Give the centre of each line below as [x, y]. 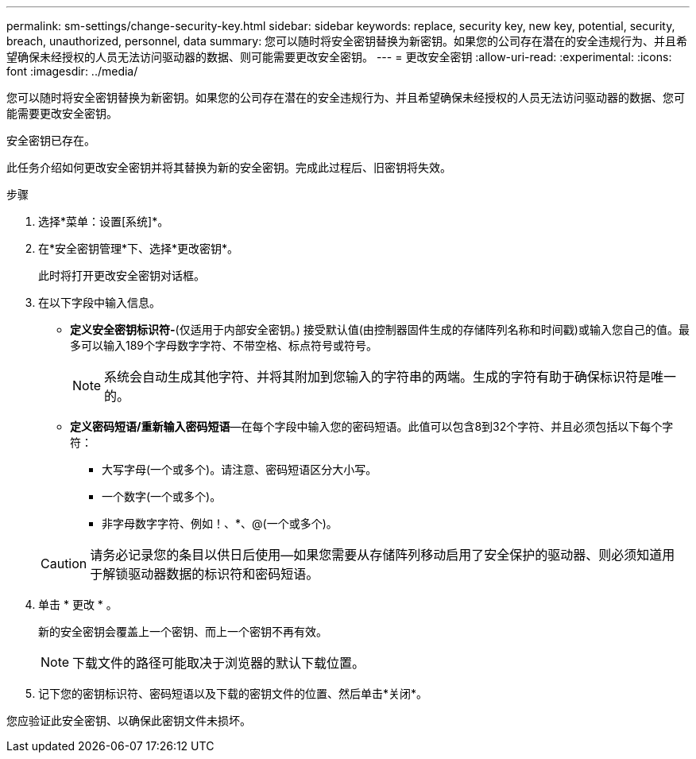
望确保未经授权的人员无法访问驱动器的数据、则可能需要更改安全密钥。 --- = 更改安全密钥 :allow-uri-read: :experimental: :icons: [339, 57]
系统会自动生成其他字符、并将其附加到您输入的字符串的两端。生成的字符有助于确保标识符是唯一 [391, 377]
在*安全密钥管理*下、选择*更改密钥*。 [139, 248]
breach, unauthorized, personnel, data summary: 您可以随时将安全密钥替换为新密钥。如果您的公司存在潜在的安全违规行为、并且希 [347, 41]
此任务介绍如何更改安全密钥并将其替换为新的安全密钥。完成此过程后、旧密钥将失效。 [229, 167]
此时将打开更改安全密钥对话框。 [122, 275]
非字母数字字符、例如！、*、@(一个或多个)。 [220, 523]
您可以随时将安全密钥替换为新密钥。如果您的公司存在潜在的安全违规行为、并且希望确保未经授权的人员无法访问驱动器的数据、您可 [346, 97]
